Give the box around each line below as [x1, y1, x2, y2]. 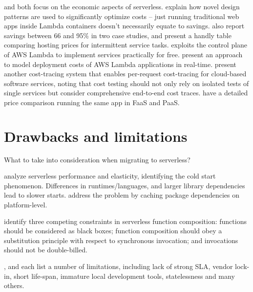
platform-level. [4, 200, 47, 210]
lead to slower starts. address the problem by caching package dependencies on [4, 190, 240, 200]
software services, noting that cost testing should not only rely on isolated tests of [4, 78, 249, 88]
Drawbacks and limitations [4, 126, 188, 146]
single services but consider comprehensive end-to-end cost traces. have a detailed [4, 88, 248, 98]
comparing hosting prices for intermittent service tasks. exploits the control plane [4, 40, 248, 50]
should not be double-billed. [4, 245, 87, 255]
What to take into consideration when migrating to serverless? [4, 154, 190, 164]
